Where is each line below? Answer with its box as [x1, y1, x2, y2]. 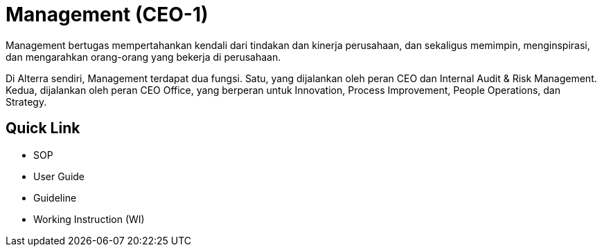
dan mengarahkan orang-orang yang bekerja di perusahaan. [6, 50, 281, 63]
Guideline [33, 191, 77, 204]
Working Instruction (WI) [33, 213, 145, 225]
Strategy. [6, 95, 47, 108]
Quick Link [6, 119, 80, 137]
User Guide [33, 170, 85, 182]
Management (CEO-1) [6, 3, 209, 26]
